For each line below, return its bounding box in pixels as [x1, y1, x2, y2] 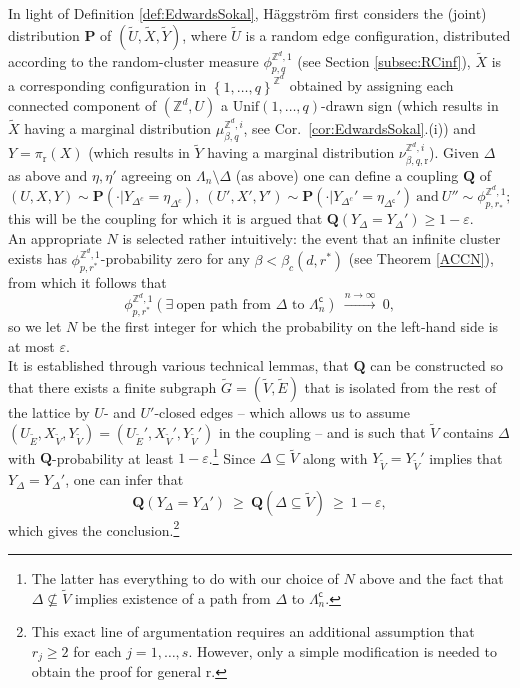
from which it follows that [8, 271, 167, 292]
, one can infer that [65, 469, 184, 490]
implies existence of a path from [74, 587, 271, 608]
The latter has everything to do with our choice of [31, 568, 339, 589]
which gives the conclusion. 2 [8, 516, 180, 540]
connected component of [8, 95, 157, 116]
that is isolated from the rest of [304, 376, 497, 397]
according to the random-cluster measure [8, 50, 259, 71]
